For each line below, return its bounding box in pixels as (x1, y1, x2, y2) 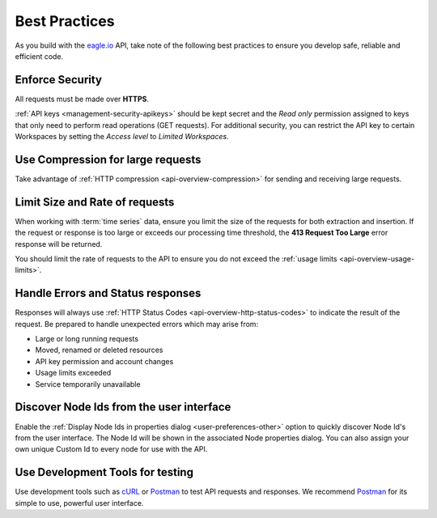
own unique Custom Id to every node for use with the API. (15, 444, 208, 454)
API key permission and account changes (35, 356, 174, 366)
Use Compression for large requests (15, 152, 202, 166)
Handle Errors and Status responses (15, 287, 202, 300)
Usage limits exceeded (35, 368, 112, 378)
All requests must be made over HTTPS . (15, 94, 150, 104)
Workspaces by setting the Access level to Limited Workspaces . (15, 132, 230, 142)
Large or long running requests (35, 334, 139, 344)
